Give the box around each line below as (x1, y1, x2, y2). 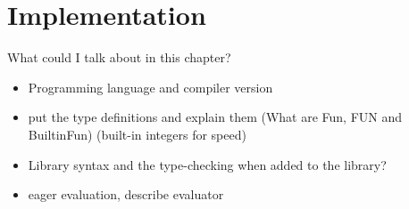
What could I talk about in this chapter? (7, 48, 231, 67)
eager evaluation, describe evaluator (28, 185, 224, 204)
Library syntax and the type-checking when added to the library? (28, 155, 387, 173)
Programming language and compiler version (28, 77, 273, 96)
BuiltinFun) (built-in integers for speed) (28, 125, 246, 143)
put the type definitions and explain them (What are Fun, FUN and (28, 108, 403, 126)
